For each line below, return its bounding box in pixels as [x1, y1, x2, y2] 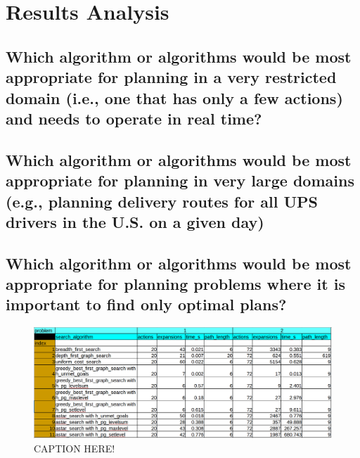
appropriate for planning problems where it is [6, 273, 345, 295]
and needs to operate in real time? [6, 107, 262, 129]
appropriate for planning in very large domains [6, 170, 354, 191]
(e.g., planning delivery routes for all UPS [6, 190, 318, 212]
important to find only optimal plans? [6, 293, 287, 315]
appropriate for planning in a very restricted [6, 66, 337, 88]
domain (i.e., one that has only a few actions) [6, 87, 343, 108]
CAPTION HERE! [34, 440, 115, 455]
